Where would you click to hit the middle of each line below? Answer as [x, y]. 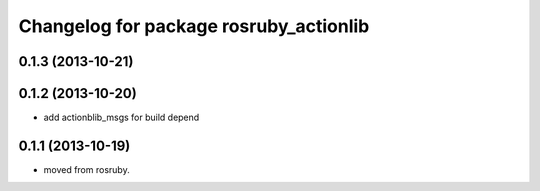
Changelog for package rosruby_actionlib [194, 26]
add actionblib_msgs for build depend [121, 117]
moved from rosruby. [86, 169]
